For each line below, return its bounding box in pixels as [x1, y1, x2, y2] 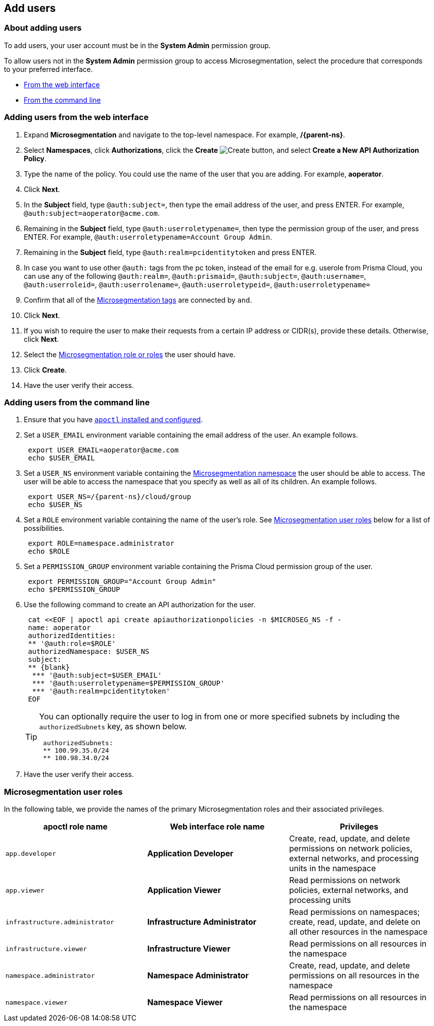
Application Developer [147, 848, 234, 859]
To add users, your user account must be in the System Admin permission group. [4, 41, 271, 50]
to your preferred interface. [4, 64, 93, 73]
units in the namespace [289, 863, 376, 874]
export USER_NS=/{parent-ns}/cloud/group [28, 493, 191, 501]
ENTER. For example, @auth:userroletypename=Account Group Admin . [24, 232, 272, 241]
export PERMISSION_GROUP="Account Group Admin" [28, 577, 216, 586]
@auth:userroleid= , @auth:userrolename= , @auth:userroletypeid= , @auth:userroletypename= [24, 280, 371, 289]
